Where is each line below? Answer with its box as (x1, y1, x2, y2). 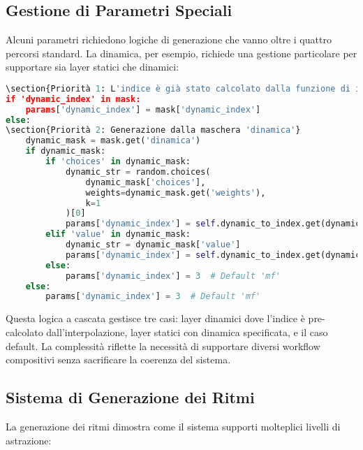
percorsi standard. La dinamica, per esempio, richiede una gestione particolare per (6, 45, 357, 60)
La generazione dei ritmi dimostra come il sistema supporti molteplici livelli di (6, 419, 341, 433)
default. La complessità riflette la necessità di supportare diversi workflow (6, 338, 320, 353)
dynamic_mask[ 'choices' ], (85, 177, 206, 187)
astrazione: (6, 433, 52, 447)
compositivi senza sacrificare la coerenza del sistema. (6, 352, 231, 367)
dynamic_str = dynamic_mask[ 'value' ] (65, 240, 241, 250)
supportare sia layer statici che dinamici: (6, 59, 179, 74)
